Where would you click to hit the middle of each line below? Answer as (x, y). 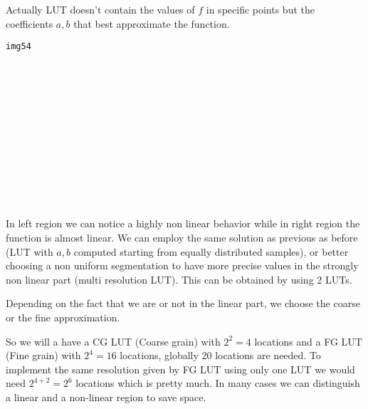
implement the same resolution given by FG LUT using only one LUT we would (180, 369)
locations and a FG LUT (308, 341)
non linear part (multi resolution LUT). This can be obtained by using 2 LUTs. (179, 279)
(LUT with (30, 251)
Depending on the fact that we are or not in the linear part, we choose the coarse (183, 303)
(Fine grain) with (43, 355)
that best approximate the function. (152, 23)
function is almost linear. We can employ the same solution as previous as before (182, 237)
